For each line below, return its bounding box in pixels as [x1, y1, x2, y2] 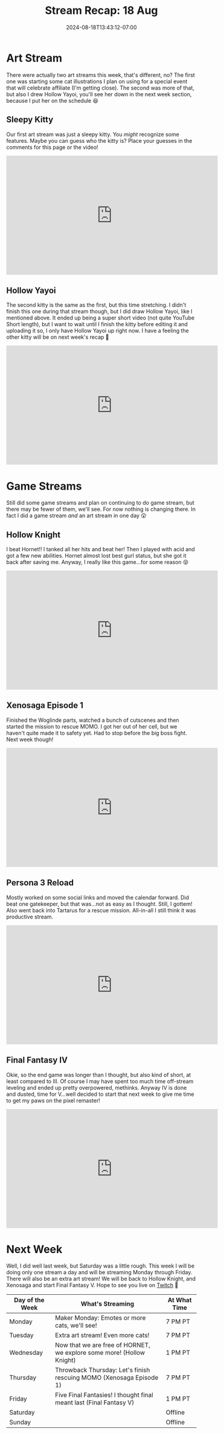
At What [167, 1296, 192, 1305]
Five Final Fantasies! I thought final [55, 1391, 153, 1400]
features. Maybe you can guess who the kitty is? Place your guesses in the [6, 137, 193, 144]
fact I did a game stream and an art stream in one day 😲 [6, 512, 147, 519]
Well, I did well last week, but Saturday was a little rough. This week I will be [6, 1262, 195, 1269]
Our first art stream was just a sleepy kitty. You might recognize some [6, 131, 179, 138]
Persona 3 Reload [6, 878, 74, 888]
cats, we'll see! [55, 1321, 98, 1330]
